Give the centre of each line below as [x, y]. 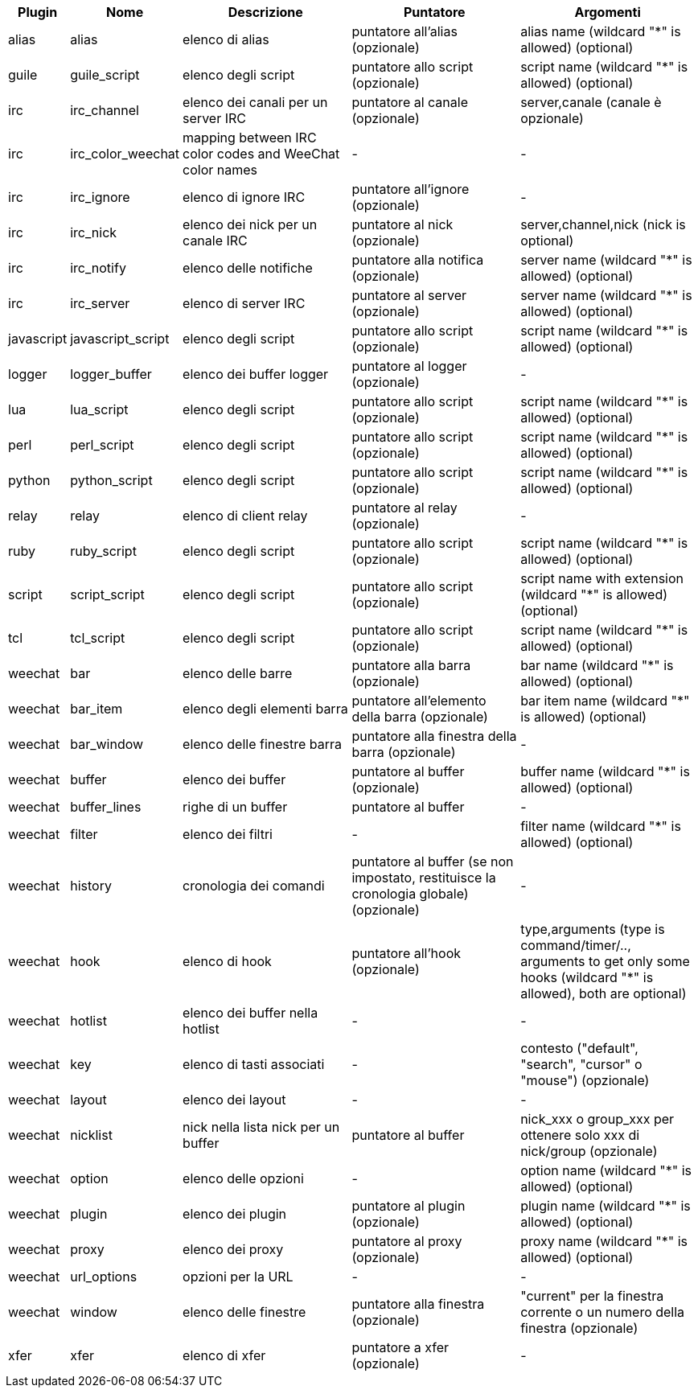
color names [220, 170]
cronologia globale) [410, 894]
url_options [104, 1277]
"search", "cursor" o [581, 1064]
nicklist [91, 1135]
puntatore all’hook [406, 953]
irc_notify [98, 268]
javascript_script [120, 339]
